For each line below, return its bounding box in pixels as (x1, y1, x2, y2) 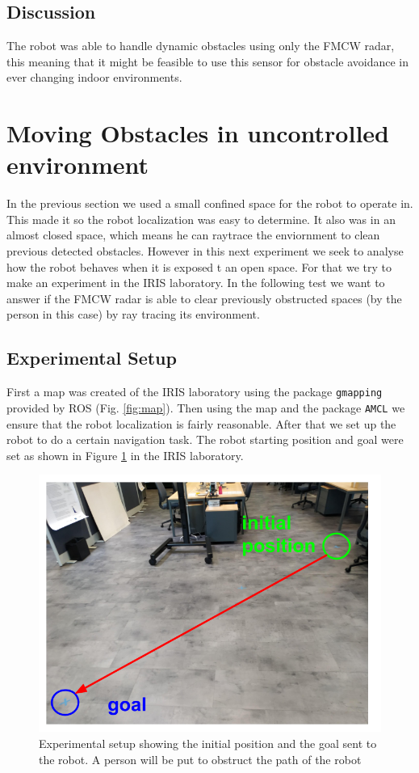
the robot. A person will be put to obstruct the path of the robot (39, 750, 362, 767)
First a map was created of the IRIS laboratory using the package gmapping (6, 383, 383, 400)
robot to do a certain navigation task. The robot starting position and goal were (6, 431, 404, 448)
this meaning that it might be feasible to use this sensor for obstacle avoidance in (6, 53, 409, 70)
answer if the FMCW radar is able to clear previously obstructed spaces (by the (6, 289, 402, 306)
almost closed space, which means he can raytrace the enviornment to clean (6, 226, 380, 243)
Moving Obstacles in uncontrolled (6, 116, 389, 150)
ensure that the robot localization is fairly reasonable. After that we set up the (6, 415, 396, 432)
